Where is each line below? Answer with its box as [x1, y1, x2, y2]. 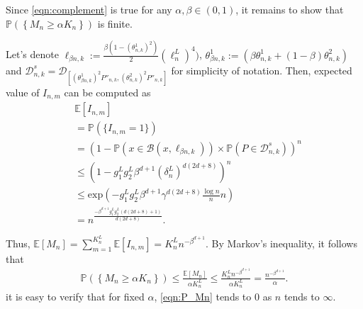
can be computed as [64, 84, 151, 99]
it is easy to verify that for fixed [6, 289, 145, 304]
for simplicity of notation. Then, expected [171, 62, 352, 77]
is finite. [97, 16, 133, 30]
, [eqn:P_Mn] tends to [154, 289, 252, 304]
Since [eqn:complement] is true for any [6, 2, 172, 16]
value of [6, 84, 40, 99]
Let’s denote [6, 47, 59, 62]
